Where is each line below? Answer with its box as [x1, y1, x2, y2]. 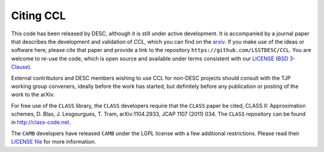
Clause [11, 63, 29, 71]
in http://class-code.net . [11, 118, 71, 126]
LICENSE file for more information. [11, 138, 96, 145]
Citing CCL [11, 9, 66, 22]
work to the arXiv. [11, 91, 55, 98]
